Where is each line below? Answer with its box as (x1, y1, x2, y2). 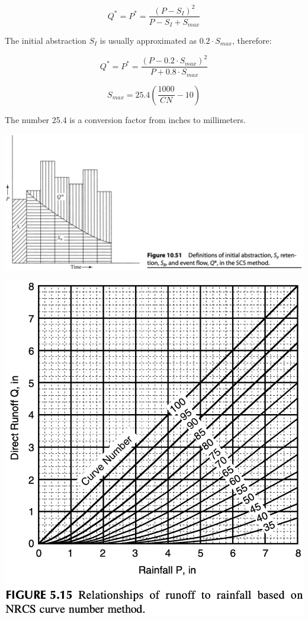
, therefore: (232, 34, 272, 47)
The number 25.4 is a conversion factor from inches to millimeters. (5, 113, 246, 125)
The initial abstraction (5, 34, 86, 47)
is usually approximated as (100, 34, 197, 47)
